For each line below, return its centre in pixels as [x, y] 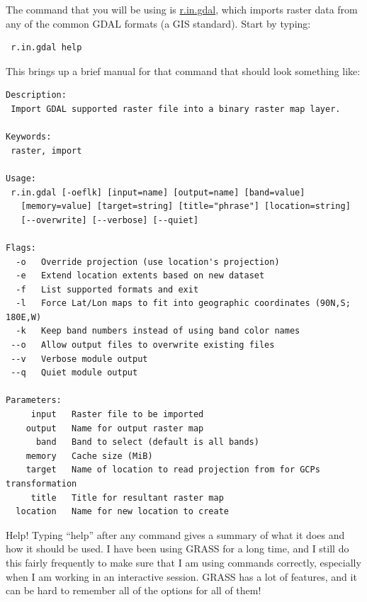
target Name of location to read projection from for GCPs [173, 470]
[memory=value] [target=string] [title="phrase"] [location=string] [186, 206]
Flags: [21, 248]
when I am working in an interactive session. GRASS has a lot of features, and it [181, 576]
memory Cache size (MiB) [89, 456]
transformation [41, 484]
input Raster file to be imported [117, 415]
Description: [36, 95]
